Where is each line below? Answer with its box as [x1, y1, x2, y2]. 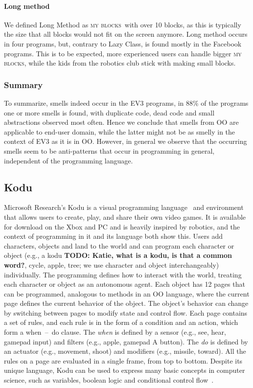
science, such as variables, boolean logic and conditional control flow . [4, 375, 214, 385]
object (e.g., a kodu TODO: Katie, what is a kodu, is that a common [4, 250, 232, 260]
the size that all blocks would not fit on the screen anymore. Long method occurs [4, 29, 248, 39]
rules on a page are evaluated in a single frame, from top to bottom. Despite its [4, 355, 243, 365]
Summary [4, 78, 43, 91]
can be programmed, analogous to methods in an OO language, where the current [4, 288, 250, 298]
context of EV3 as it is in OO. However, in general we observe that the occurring [4, 136, 247, 146]
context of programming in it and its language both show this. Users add [4, 231, 223, 241]
